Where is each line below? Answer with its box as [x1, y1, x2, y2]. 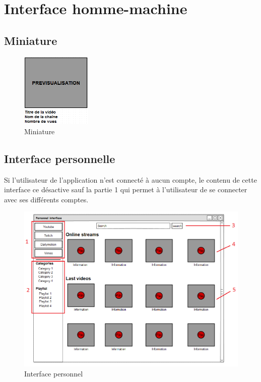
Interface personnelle [4, 150, 115, 166]
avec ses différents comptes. [4, 194, 89, 204]
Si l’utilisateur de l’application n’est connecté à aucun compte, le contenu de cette [4, 174, 257, 185]
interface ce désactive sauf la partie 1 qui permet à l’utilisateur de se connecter [4, 184, 247, 195]
